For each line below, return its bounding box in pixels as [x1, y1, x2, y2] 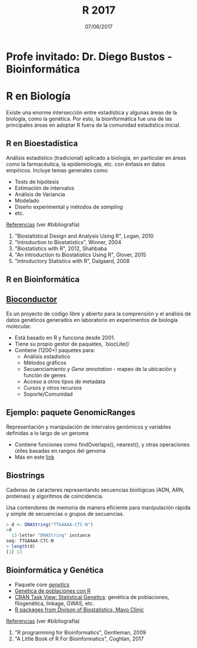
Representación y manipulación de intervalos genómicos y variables [6, 423, 172, 430]
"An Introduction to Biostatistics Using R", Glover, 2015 [14, 251, 146, 258]
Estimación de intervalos [14, 184, 75, 192]
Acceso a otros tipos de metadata [23, 378, 106, 385]
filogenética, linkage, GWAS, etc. [14, 600, 95, 607]
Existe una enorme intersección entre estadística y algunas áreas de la [6, 108, 178, 116]
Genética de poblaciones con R [14, 587, 91, 594]
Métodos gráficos [23, 359, 66, 366]
